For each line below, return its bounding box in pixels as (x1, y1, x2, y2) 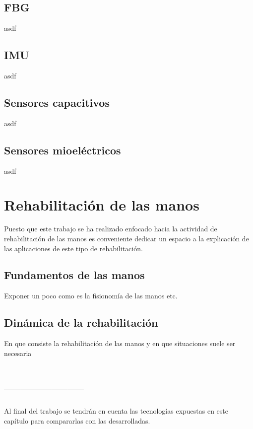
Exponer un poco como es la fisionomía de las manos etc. (4, 290, 178, 301)
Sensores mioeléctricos (4, 142, 121, 157)
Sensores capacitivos (4, 94, 110, 110)
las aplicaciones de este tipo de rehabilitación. (4, 243, 143, 253)
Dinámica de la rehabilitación (4, 315, 158, 330)
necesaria (4, 348, 32, 358)
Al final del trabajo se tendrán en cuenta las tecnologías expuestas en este (4, 406, 229, 416)
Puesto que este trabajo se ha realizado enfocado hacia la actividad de (4, 223, 217, 234)
